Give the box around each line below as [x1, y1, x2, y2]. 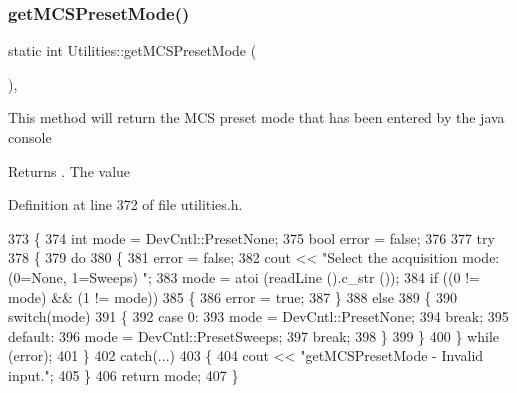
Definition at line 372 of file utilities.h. [8, 194, 243, 215]
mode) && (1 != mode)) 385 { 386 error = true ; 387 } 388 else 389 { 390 [8, 286, 457, 307]
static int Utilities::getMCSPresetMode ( [8, 40, 257, 61]
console [8, 127, 52, 147]
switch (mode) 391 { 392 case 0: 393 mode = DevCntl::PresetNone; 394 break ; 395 [8, 306, 509, 327]
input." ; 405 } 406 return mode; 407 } [8, 364, 239, 385]
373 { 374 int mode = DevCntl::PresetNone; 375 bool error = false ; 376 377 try [8, 227, 495, 248]
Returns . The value [8, 160, 131, 181]
